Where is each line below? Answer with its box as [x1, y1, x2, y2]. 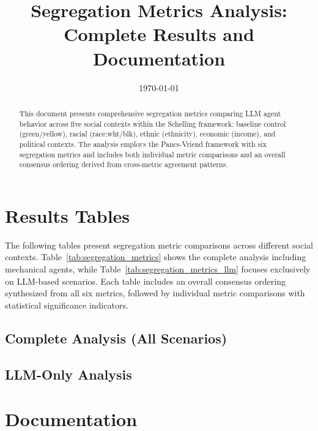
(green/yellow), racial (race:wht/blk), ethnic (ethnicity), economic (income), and [19, 129, 276, 139]
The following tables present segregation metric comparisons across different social [5, 238, 314, 251]
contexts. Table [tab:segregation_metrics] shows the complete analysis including [5, 250, 306, 263]
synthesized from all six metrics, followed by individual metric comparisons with [5, 287, 305, 299]
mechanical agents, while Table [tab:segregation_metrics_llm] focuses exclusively [5, 262, 311, 275]
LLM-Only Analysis [5, 364, 132, 383]
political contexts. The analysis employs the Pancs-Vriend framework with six [19, 138, 267, 149]
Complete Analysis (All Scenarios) [5, 328, 227, 347]
